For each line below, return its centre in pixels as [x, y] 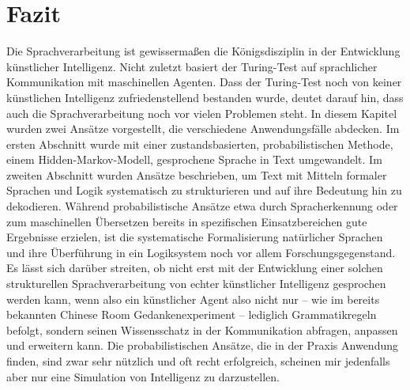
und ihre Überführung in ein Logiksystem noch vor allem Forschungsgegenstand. [201, 252]
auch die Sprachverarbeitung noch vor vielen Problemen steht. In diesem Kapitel [202, 113]
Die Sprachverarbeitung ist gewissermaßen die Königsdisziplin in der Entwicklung [203, 51]
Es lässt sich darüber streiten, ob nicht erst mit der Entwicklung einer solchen [195, 268]
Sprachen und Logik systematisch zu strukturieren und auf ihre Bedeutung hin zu [204, 190]
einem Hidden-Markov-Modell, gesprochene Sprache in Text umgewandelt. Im [194, 159]
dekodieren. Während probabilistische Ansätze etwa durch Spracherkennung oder [202, 206]
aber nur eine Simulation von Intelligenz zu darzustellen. [143, 376]
